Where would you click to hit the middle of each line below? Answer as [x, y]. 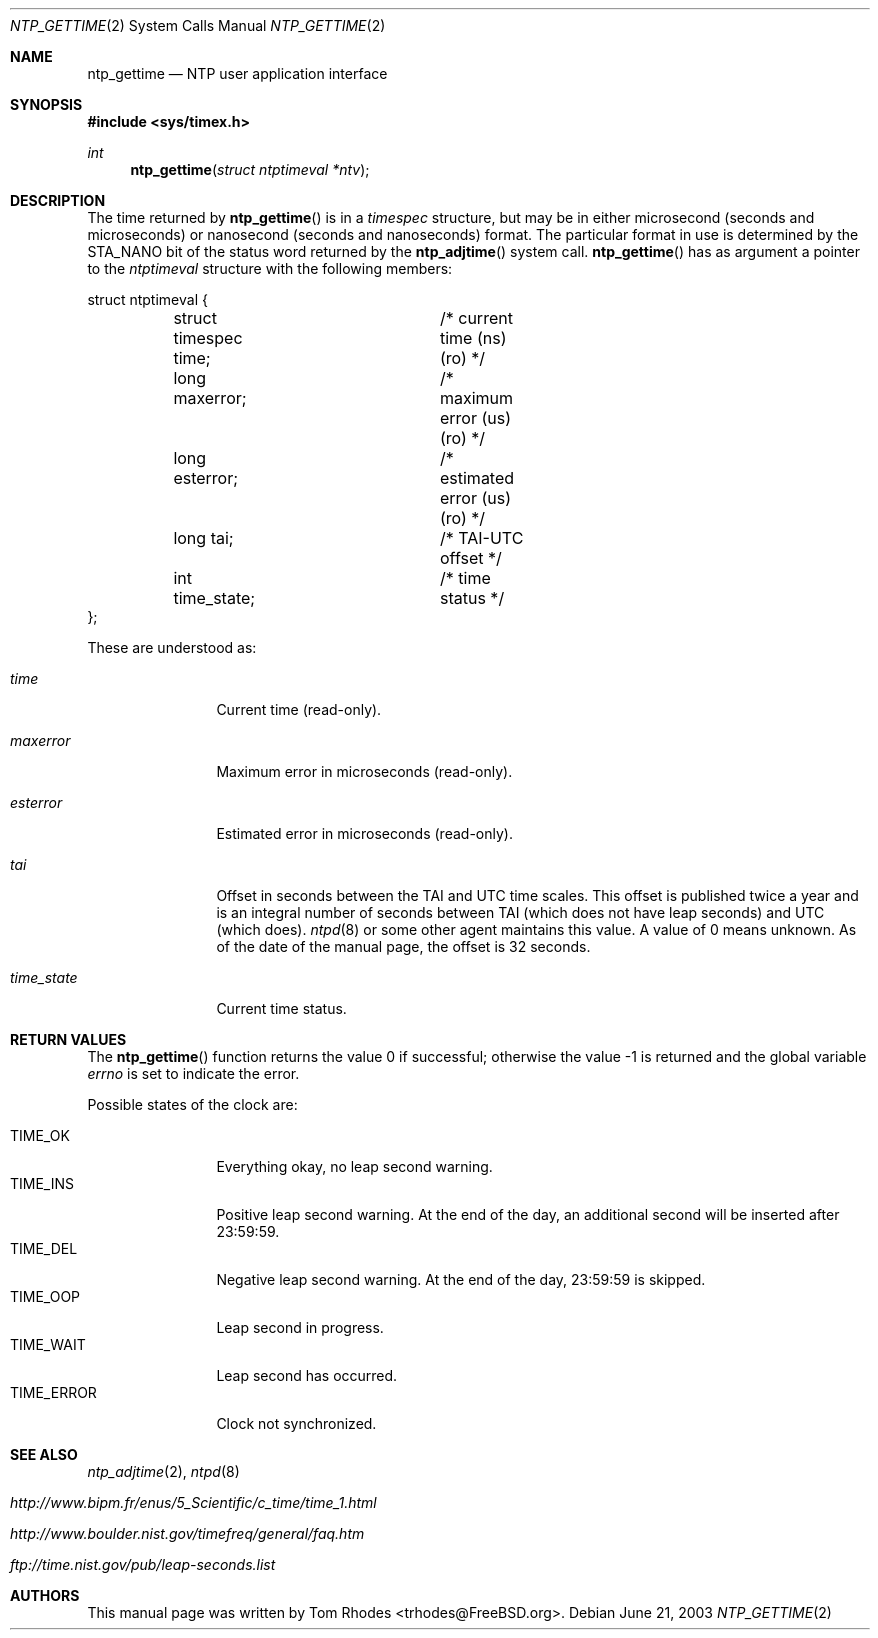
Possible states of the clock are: [192, 1104]
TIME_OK [40, 1135]
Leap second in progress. [300, 1327]
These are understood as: [172, 647]
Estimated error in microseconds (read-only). [364, 833]
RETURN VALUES [68, 1039]
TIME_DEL [44, 1248]
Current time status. [281, 1008]
